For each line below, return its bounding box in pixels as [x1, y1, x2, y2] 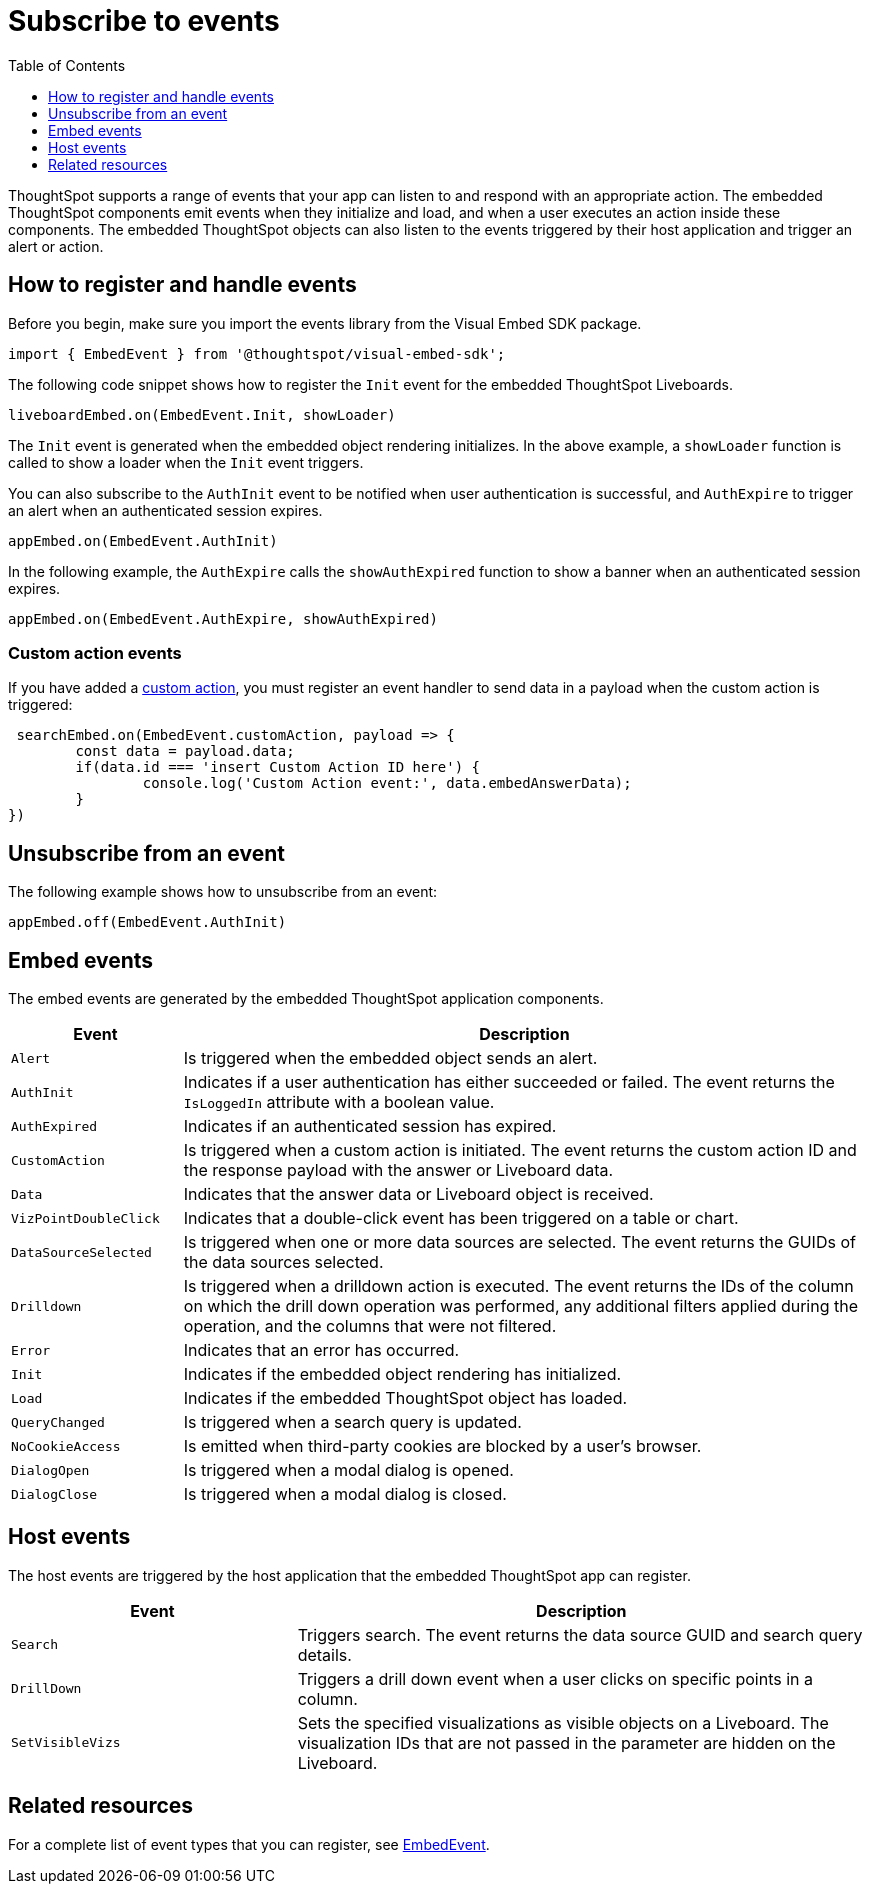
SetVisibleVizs [11, 1735, 121, 1751]
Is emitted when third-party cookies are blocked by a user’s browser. [183, 1436, 702, 1457]
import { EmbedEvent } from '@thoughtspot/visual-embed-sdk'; [8, 345, 506, 362]
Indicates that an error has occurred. [183, 1340, 460, 1361]
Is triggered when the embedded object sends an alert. [183, 1048, 598, 1069]
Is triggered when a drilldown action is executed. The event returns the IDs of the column [183, 1276, 854, 1297]
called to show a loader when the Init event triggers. [8, 453, 364, 471]
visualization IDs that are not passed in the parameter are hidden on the [297, 1732, 836, 1753]
